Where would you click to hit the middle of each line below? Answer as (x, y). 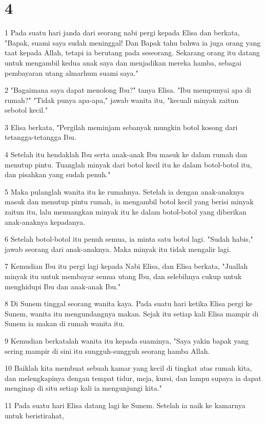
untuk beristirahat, (34, 415)
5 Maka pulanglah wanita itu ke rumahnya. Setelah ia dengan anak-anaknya (125, 191)
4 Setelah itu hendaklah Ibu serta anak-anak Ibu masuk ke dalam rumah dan (126, 154)
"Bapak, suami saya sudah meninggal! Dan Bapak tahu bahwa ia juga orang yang (133, 42)
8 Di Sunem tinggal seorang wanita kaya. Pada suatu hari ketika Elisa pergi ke (129, 303)
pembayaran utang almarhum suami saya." (72, 72)
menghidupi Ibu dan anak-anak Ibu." (63, 286)
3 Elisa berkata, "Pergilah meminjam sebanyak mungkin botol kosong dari (121, 127)
